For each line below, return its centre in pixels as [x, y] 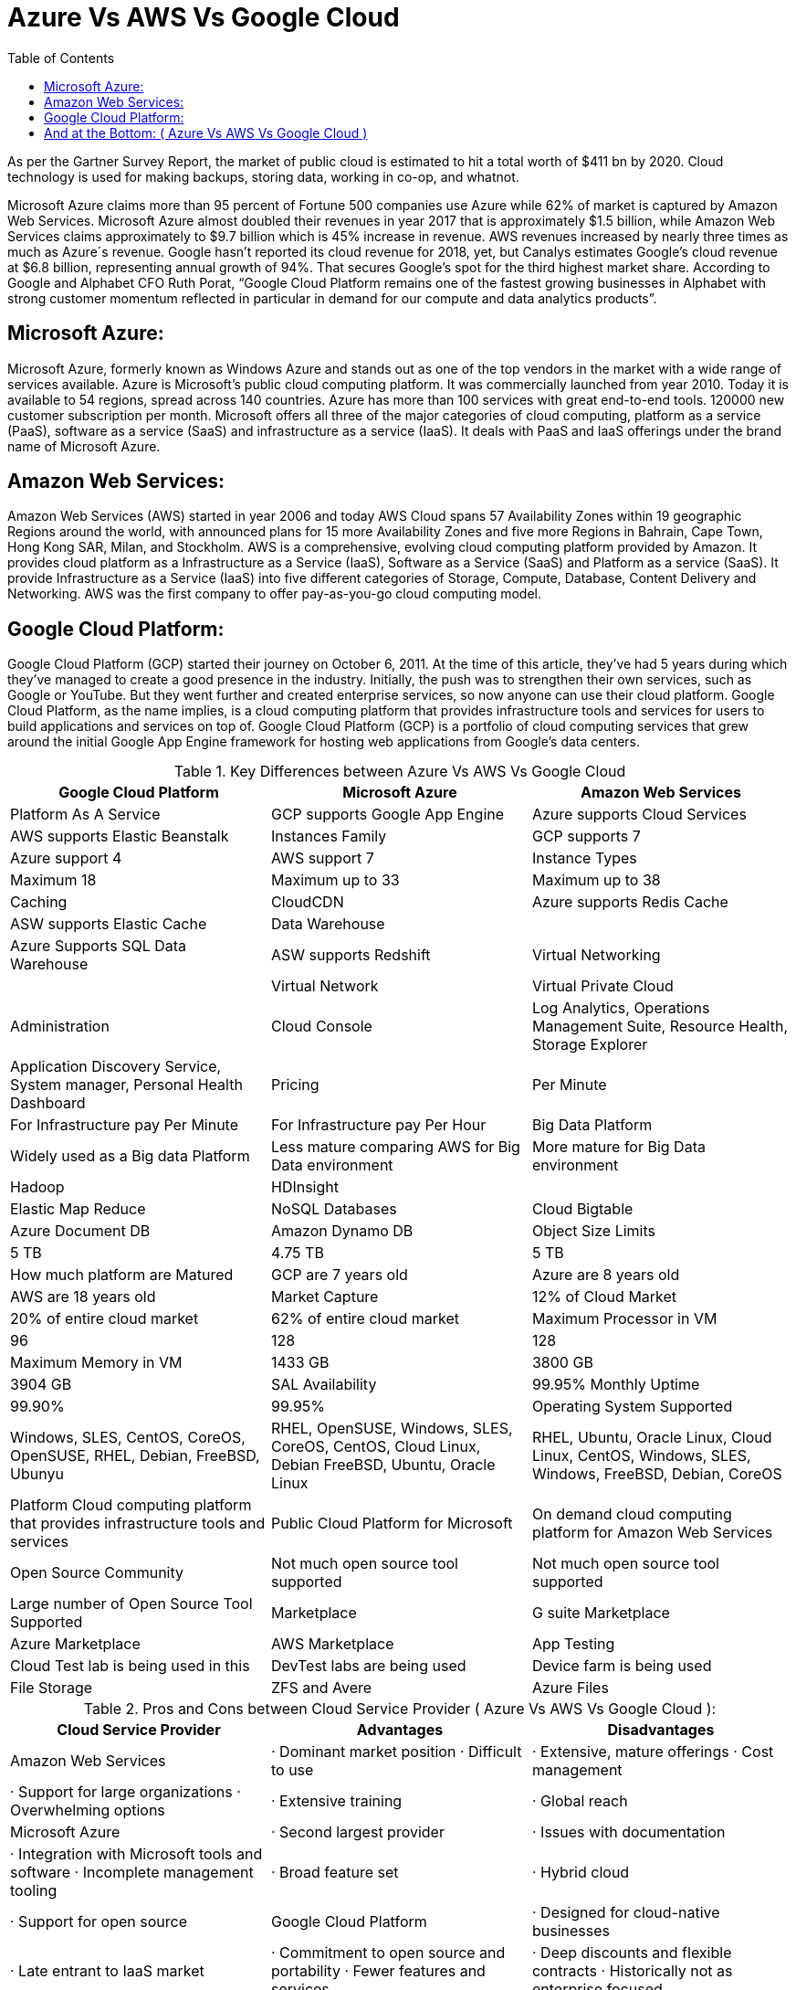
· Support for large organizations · [126, 1792]
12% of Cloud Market [604, 1297]
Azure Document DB [80, 1231]
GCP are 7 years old [339, 1275]
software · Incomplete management [132, 1873]
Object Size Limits [593, 1231]
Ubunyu [37, 1474]
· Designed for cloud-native [626, 1913]
